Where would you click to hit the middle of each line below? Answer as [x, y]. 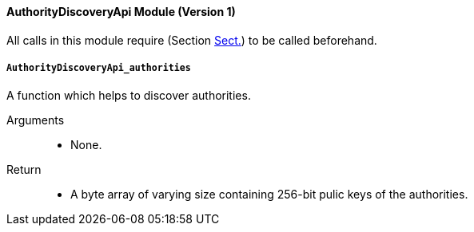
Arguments [36, 120]
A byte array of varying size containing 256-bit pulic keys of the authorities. [269, 195]
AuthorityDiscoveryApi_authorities [99, 68]
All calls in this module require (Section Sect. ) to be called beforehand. [192, 40]
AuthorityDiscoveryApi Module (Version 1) [121, 12]
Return [24, 170]
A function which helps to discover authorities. [129, 96]
